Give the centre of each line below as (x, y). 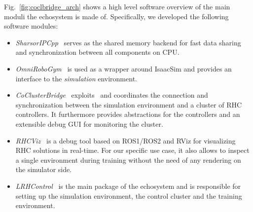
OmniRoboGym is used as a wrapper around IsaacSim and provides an (124, 68)
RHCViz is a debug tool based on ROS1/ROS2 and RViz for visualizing (126, 140)
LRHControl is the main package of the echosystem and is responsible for (128, 186)
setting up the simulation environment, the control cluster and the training (129, 195)
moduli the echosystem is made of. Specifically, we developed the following (116, 16)
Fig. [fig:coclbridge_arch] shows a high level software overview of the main (117, 6)
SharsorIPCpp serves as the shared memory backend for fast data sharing (128, 42)
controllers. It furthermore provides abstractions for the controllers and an (128, 114)
